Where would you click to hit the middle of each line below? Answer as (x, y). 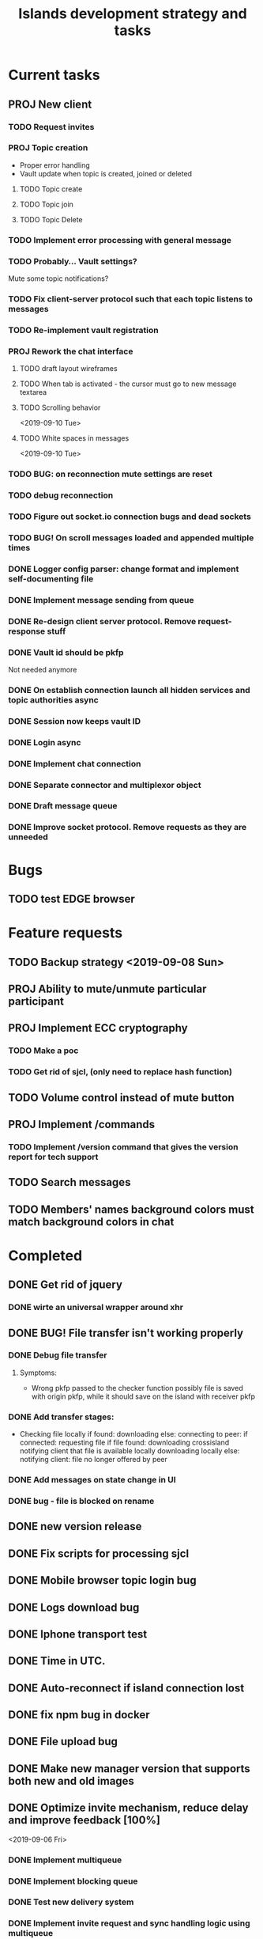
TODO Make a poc (43, 1051)
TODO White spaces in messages (74, 438)
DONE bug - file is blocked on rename (81, 1501)
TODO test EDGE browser (72, 899)
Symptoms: (38, 1373)
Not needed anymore (43, 669)
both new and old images (71, 1781)
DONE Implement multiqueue (65, 1860)
